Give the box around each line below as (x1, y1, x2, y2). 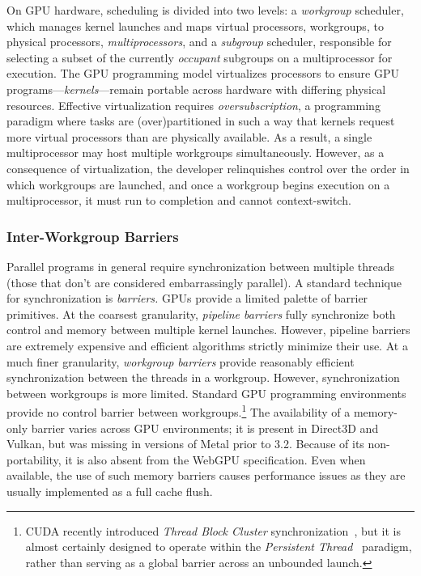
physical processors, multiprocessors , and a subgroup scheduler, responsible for (6, 33, 392, 50)
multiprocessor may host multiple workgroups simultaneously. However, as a (6, 144, 385, 161)
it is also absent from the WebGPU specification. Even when (65, 451, 366, 468)
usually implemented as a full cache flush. (6, 482, 213, 499)
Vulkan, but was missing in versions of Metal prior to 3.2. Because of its (6, 435, 364, 452)
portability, (6, 451, 62, 468)
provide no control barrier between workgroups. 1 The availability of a (6, 401, 351, 420)
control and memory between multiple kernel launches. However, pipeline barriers (6, 321, 410, 338)
